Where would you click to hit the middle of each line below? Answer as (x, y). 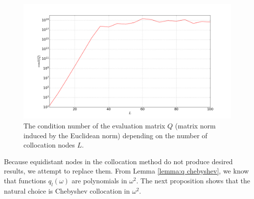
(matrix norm (195, 125)
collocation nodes (49, 145)
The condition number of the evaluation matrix (94, 125)
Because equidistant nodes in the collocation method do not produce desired (118, 161)
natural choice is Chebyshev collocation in (67, 190)
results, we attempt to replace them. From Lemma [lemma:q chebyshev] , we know (127, 171)
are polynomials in (99, 180)
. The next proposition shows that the (193, 180)
